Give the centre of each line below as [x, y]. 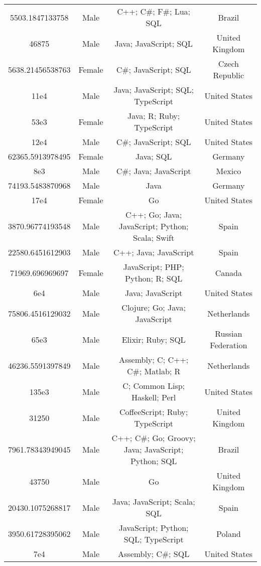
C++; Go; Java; [154, 215]
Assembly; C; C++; [154, 360]
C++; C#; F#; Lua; [154, 11]
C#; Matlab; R [154, 371]
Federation [229, 345]
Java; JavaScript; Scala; [154, 502]
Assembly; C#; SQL [154, 554]
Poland [228, 533]
